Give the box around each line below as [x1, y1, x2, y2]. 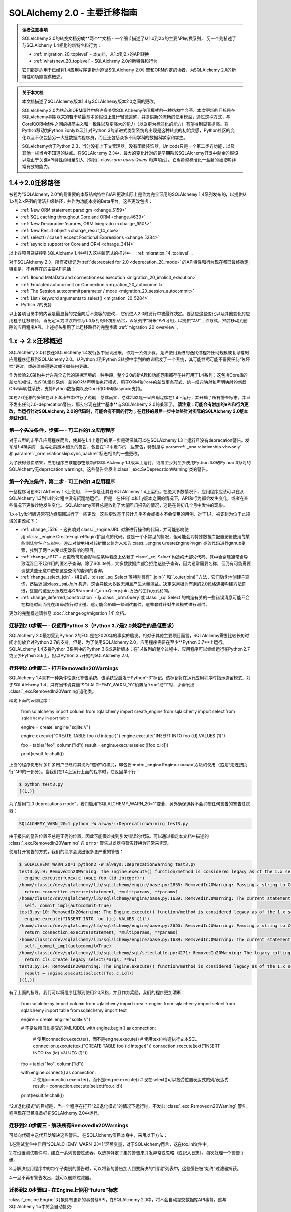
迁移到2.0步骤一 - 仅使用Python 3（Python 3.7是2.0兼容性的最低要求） [9, 622, 177, 629]
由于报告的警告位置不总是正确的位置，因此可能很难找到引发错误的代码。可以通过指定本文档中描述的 [9, 833, 209, 839]
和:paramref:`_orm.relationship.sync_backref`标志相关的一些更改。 [9, 451, 142, 457]
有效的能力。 [26, 164, 52, 170]
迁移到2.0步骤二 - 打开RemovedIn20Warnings [9, 665, 118, 671]
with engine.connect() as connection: [21, 1069, 96, 1076]
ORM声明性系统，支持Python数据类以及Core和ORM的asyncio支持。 [9, 385, 145, 391]
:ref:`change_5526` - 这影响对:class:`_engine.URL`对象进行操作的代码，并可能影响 [21, 526, 185, 533]
